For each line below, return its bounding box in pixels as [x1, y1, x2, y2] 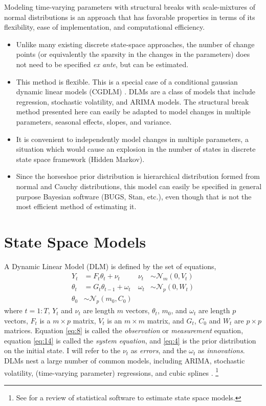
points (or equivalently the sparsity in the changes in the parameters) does [16, 49, 250, 59]
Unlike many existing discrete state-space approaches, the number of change [16, 38, 255, 49]
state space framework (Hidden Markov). [16, 153, 145, 164]
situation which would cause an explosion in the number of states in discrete [16, 144, 256, 154]
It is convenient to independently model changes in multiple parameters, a [16, 133, 249, 144]
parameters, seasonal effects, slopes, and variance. [16, 116, 172, 127]
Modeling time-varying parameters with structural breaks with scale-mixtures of [4, 2, 256, 12]
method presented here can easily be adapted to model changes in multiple [16, 106, 251, 117]
